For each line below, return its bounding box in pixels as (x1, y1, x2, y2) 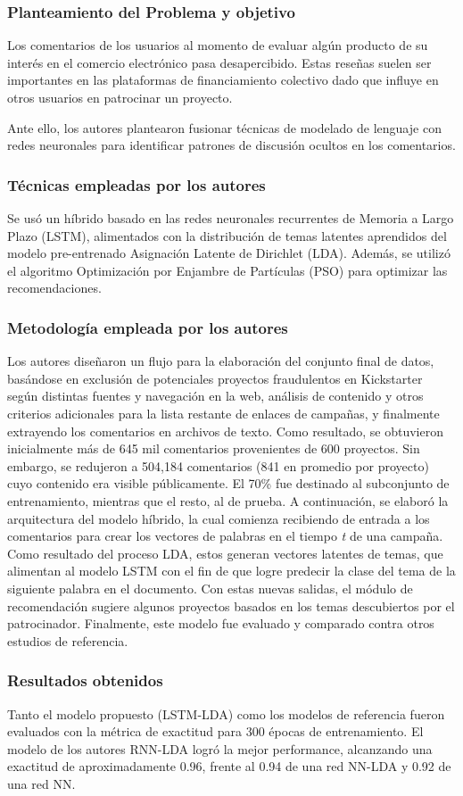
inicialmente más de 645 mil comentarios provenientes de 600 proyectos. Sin (7, 439, 420, 458)
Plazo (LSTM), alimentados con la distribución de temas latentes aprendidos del (7, 226, 447, 245)
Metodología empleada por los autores (7, 316, 288, 338)
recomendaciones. (7, 278, 102, 297)
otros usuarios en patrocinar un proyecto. (7, 88, 233, 106)
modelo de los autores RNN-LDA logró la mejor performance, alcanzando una (7, 739, 433, 758)
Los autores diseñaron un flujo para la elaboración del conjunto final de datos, (7, 352, 434, 370)
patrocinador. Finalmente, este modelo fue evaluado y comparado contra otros (7, 614, 434, 633)
